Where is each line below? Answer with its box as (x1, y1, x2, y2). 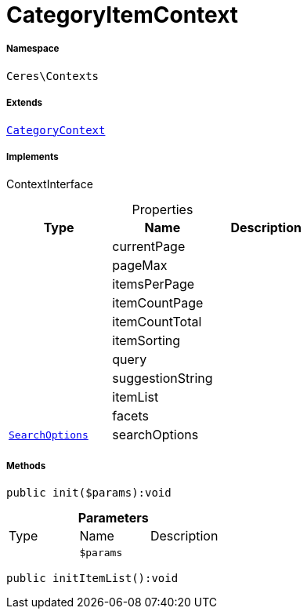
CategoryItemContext (6, 2, 239, 28)
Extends (6, 97, 43, 109)
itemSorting (112, 333, 181, 349)
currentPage (112, 238, 186, 255)
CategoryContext (6, 123, 106, 136)
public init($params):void (6, 486, 172, 500)
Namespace (6, 43, 60, 55)
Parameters (78, 510, 149, 526)
